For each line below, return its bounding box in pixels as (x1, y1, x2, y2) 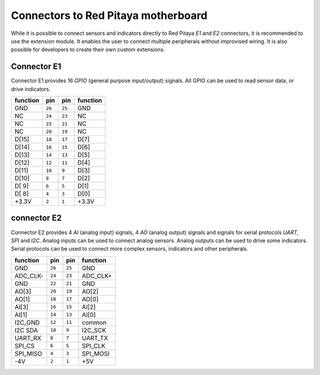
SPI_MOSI (82, 350, 110, 358)
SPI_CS (14, 341, 35, 350)
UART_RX (14, 334, 41, 342)
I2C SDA (14, 326, 39, 334)
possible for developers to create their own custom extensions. (11, 46, 165, 53)
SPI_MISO (14, 350, 43, 358)
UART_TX (82, 334, 108, 342)
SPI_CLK (82, 341, 106, 350)
